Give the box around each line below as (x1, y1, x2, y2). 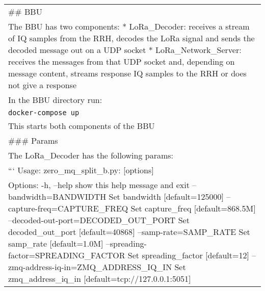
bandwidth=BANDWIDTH (8, 191, 107, 202)
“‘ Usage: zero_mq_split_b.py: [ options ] (8, 164, 154, 176)
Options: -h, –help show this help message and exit (8, 179, 190, 191)
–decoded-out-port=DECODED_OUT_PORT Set (8, 214, 190, 226)
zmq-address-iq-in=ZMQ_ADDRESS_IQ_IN (8, 261, 172, 273)
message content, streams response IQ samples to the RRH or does (8, 67, 247, 79)
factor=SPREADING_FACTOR (8, 249, 125, 261)
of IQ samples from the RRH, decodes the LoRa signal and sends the (8, 32, 255, 44)
